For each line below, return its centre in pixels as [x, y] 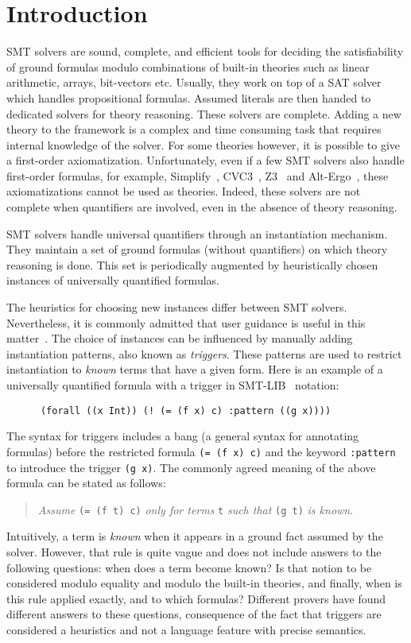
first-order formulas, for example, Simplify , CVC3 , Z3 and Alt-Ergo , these [198, 175]
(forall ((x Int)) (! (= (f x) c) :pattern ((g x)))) [186, 411]
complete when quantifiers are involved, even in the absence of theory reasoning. [202, 207]
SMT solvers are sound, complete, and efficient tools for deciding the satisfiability [205, 51]
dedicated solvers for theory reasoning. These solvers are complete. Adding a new [204, 113]
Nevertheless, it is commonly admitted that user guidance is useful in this [186, 322]
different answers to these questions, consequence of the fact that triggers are [194, 614]
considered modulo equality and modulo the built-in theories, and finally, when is [204, 583]
